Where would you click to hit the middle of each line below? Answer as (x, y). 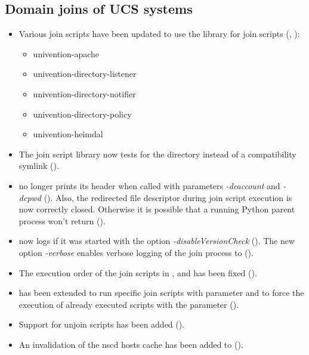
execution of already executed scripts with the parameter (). (129, 304)
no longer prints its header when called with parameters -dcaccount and (149, 185)
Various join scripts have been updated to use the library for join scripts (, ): (159, 34)
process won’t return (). (62, 220)
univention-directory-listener (85, 74)
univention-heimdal (68, 134)
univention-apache (66, 53)
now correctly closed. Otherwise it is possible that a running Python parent (157, 209)
